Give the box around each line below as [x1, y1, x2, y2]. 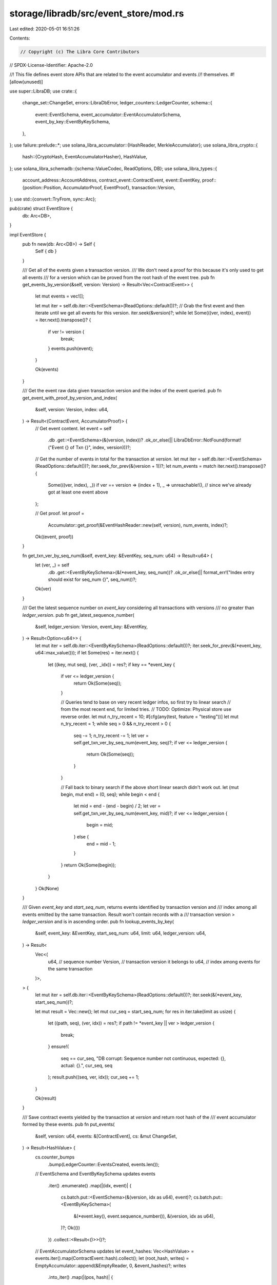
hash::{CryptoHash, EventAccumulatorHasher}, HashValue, [22, 154, 148, 160]
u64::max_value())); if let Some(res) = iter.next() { [35, 650, 139, 656]
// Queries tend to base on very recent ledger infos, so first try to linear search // [61, 699, 231, 705]
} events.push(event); [48, 345, 93, 352]
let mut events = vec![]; [35, 293, 85, 299]
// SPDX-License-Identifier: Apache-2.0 [9, 62, 93, 68]
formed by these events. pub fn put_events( [22, 1121, 115, 1128]
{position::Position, [22, 184, 63, 190]
